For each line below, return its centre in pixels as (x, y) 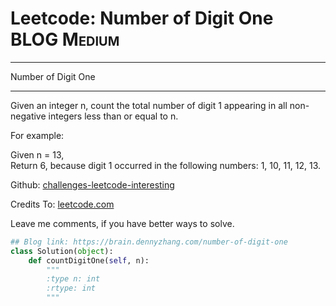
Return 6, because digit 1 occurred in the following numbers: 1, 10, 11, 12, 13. (166, 165)
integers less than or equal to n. (113, 116)
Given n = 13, (37, 154)
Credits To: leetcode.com (62, 204)
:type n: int (73, 279)
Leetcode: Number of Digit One (142, 18)
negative (28, 116)
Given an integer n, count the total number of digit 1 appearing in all (149, 105)
